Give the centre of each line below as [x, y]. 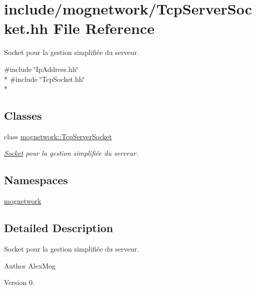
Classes [23, 116]
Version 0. [19, 282]
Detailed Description [59, 228]
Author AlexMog [30, 265]
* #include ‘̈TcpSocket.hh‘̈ [44, 79]
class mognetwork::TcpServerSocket [58, 136]
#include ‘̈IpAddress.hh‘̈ [41, 69]
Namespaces [36, 180]
